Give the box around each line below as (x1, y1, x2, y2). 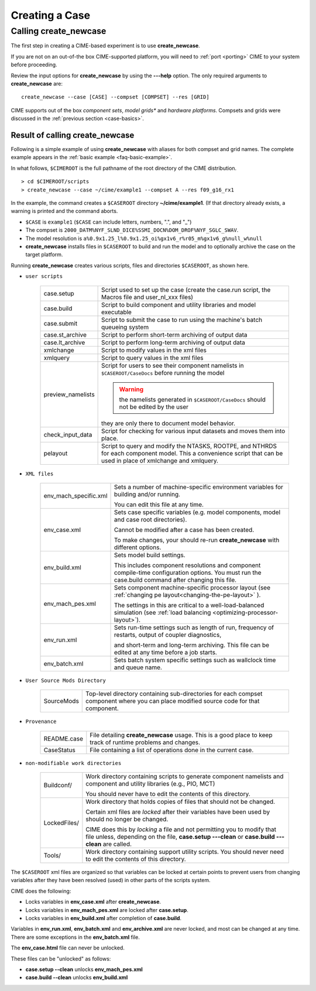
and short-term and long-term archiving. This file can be (114, 641, 269, 649)
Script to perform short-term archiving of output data (101, 331, 248, 339)
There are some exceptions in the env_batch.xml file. (11, 934, 140, 941)
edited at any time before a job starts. (114, 648, 218, 656)
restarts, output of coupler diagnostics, (114, 630, 222, 639)
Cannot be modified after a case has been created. (114, 526, 255, 534)
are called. (102, 840, 132, 848)
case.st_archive (43, 331, 87, 339)
